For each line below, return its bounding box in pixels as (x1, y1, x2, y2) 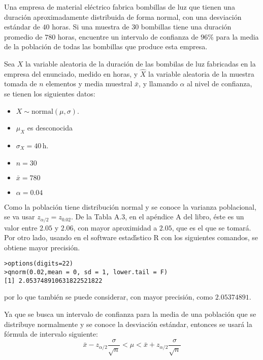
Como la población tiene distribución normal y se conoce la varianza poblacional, (4, 201, 256, 212)
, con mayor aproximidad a (73, 222, 157, 233)
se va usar (4, 211, 35, 222)
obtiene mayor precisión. (4, 242, 80, 252)
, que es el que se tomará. (172, 222, 251, 233)
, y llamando (139, 78, 178, 89)
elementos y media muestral (46, 78, 133, 89)
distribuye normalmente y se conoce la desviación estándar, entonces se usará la (4, 318, 252, 329)
